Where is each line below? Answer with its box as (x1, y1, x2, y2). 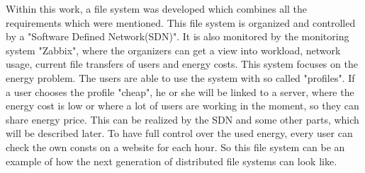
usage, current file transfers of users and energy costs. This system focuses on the (6, 56, 358, 71)
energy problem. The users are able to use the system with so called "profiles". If (6, 70, 355, 85)
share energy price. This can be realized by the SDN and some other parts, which (6, 112, 359, 126)
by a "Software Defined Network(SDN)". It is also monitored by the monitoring (6, 29, 349, 44)
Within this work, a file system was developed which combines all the (6, 1, 308, 16)
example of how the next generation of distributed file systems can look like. (6, 153, 337, 168)
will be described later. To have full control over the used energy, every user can (6, 126, 353, 141)
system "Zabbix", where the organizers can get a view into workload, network (6, 42, 341, 57)
